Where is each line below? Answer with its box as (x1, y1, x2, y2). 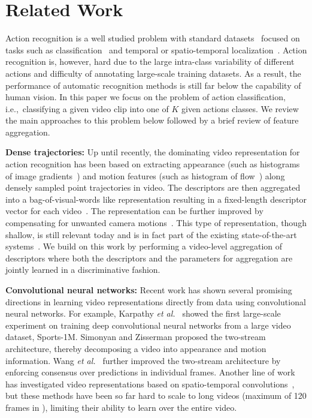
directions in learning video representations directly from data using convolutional (5, 295, 306, 308)
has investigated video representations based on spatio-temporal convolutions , (5, 377, 295, 390)
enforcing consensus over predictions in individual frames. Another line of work (5, 366, 295, 378)
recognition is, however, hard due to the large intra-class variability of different (5, 55, 295, 68)
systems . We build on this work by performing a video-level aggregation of (5, 240, 283, 252)
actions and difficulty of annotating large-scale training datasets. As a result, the (5, 67, 301, 79)
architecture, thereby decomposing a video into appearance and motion (5, 342, 266, 354)
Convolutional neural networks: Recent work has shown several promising (5, 284, 292, 296)
